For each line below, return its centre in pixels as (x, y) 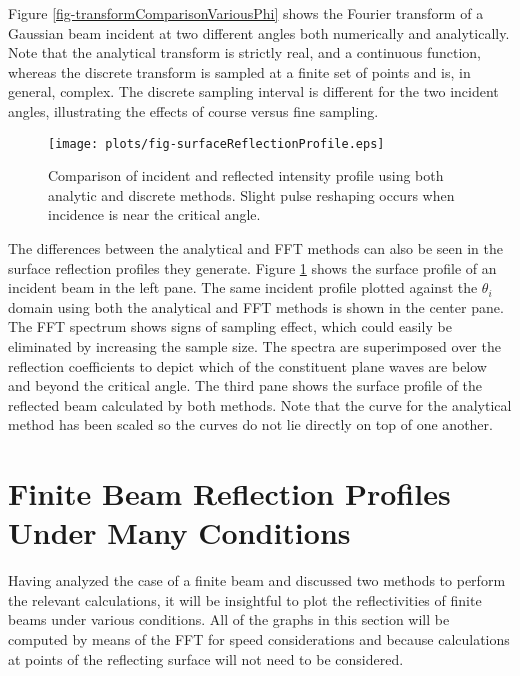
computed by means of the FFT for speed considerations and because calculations (259, 639)
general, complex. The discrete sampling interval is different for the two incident (253, 91)
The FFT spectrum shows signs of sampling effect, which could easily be (230, 326)
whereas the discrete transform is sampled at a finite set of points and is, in (239, 71)
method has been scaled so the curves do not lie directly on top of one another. (250, 424)
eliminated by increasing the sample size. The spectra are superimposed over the (254, 345)
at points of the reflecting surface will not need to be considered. (206, 658)
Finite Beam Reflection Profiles (229, 493)
